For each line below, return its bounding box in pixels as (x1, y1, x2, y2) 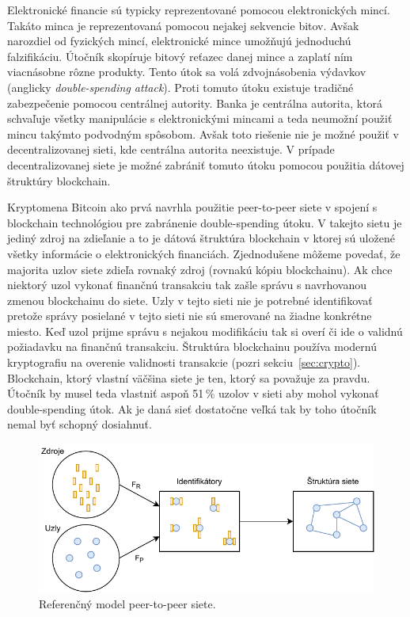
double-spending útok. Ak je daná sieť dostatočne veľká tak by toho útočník (7, 400, 377, 417)
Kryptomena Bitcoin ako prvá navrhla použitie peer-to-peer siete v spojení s (7, 199, 378, 215)
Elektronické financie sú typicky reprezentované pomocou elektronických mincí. (7, 2, 390, 17)
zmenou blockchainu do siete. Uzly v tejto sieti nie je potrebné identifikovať (7, 291, 373, 308)
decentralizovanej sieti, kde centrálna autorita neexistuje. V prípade (7, 141, 335, 158)
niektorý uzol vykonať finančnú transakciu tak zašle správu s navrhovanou (7, 276, 366, 293)
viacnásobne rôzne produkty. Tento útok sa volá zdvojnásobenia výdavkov (7, 63, 366, 80)
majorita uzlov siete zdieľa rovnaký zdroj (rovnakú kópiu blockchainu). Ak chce (7, 261, 393, 277)
